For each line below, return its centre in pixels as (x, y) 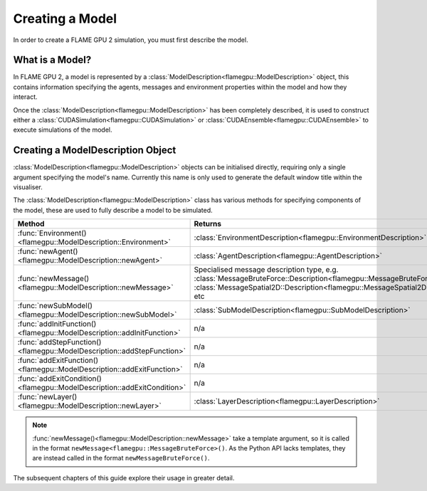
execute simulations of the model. (63, 130)
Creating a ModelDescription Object (95, 151)
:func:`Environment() (52, 233)
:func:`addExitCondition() (60, 379)
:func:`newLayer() (47, 397)
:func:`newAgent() (48, 251)
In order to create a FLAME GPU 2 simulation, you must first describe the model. (131, 40)
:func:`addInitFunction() (57, 324)
